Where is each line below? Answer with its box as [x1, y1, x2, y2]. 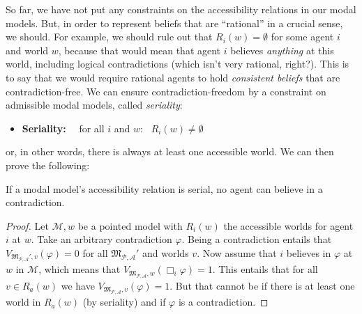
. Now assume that [197, 245, 277, 260]
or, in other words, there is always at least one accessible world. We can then [6, 144, 334, 159]
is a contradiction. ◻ [178, 295, 269, 309]
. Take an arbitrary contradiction [31, 232, 172, 246]
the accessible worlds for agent [223, 218, 354, 233]
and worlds [142, 245, 189, 260]
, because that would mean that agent [58, 42, 221, 57]
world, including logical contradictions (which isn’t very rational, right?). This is [6, 56, 349, 71]
